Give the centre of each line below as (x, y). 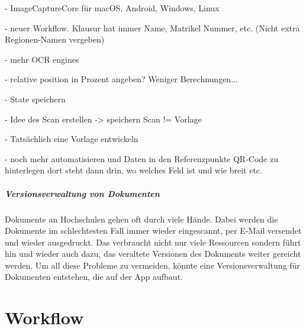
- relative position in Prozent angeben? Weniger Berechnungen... (121, 79)
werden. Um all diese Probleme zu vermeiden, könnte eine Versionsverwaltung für (152, 265)
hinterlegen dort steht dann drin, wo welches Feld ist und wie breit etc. (133, 170)
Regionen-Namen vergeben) (55, 39)
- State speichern (35, 99)
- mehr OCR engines (42, 59)
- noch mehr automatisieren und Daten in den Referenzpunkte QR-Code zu (141, 158)
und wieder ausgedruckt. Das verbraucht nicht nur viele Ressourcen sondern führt (153, 242)
